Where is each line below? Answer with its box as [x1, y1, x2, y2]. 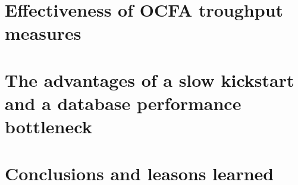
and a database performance [5, 90, 241, 115]
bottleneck [5, 114, 92, 139]
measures [5, 21, 81, 45]
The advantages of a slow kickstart [5, 67, 294, 92]
